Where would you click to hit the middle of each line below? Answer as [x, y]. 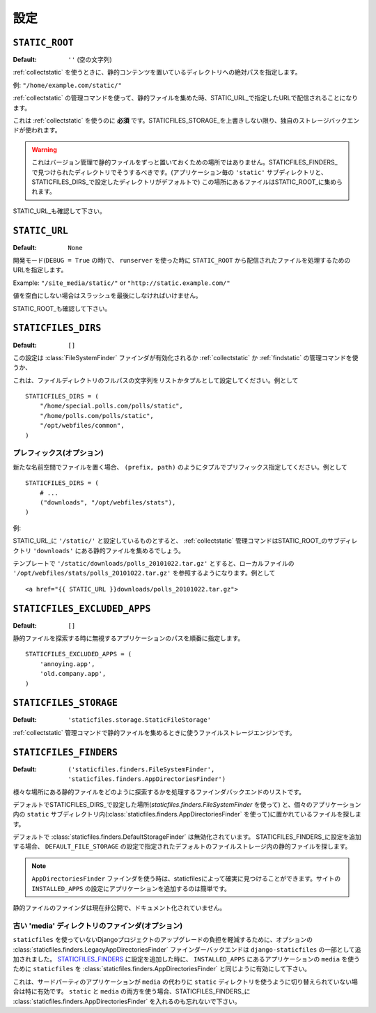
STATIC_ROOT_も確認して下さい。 [62, 308]
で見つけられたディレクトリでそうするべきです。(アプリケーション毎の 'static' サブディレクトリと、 [179, 172]
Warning [44, 149]
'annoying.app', [67, 664]
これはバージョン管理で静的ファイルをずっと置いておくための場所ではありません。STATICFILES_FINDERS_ [185, 162]
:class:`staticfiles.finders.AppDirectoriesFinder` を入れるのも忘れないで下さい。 [127, 1001]
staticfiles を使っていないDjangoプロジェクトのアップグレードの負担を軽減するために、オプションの [163, 940]
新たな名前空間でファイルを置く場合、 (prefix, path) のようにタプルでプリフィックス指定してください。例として [180, 467]
